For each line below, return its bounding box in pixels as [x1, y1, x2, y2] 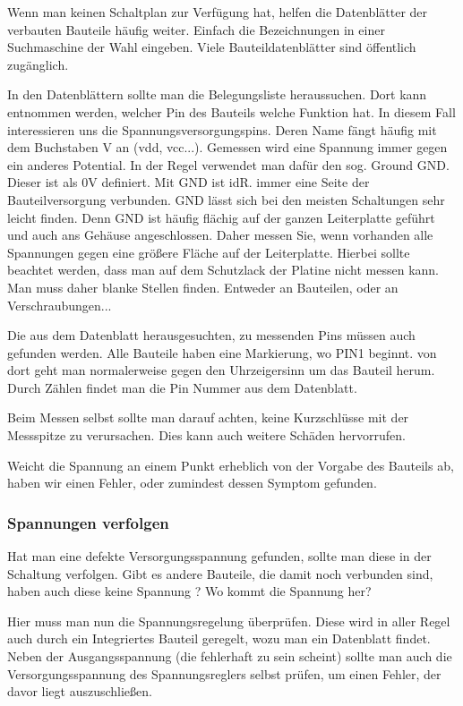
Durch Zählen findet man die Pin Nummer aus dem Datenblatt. [7, 378, 357, 396]
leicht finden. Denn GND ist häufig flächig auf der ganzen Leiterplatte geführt [7, 208, 435, 226]
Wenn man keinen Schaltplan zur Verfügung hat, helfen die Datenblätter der [7, 3, 428, 21]
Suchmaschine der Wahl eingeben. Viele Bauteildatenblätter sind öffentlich [7, 38, 416, 56]
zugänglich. [7, 55, 69, 73]
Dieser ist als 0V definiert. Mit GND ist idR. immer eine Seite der [7, 173, 370, 191]
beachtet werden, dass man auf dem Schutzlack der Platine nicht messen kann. [7, 260, 439, 279]
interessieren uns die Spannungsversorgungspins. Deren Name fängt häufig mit [7, 120, 437, 139]
